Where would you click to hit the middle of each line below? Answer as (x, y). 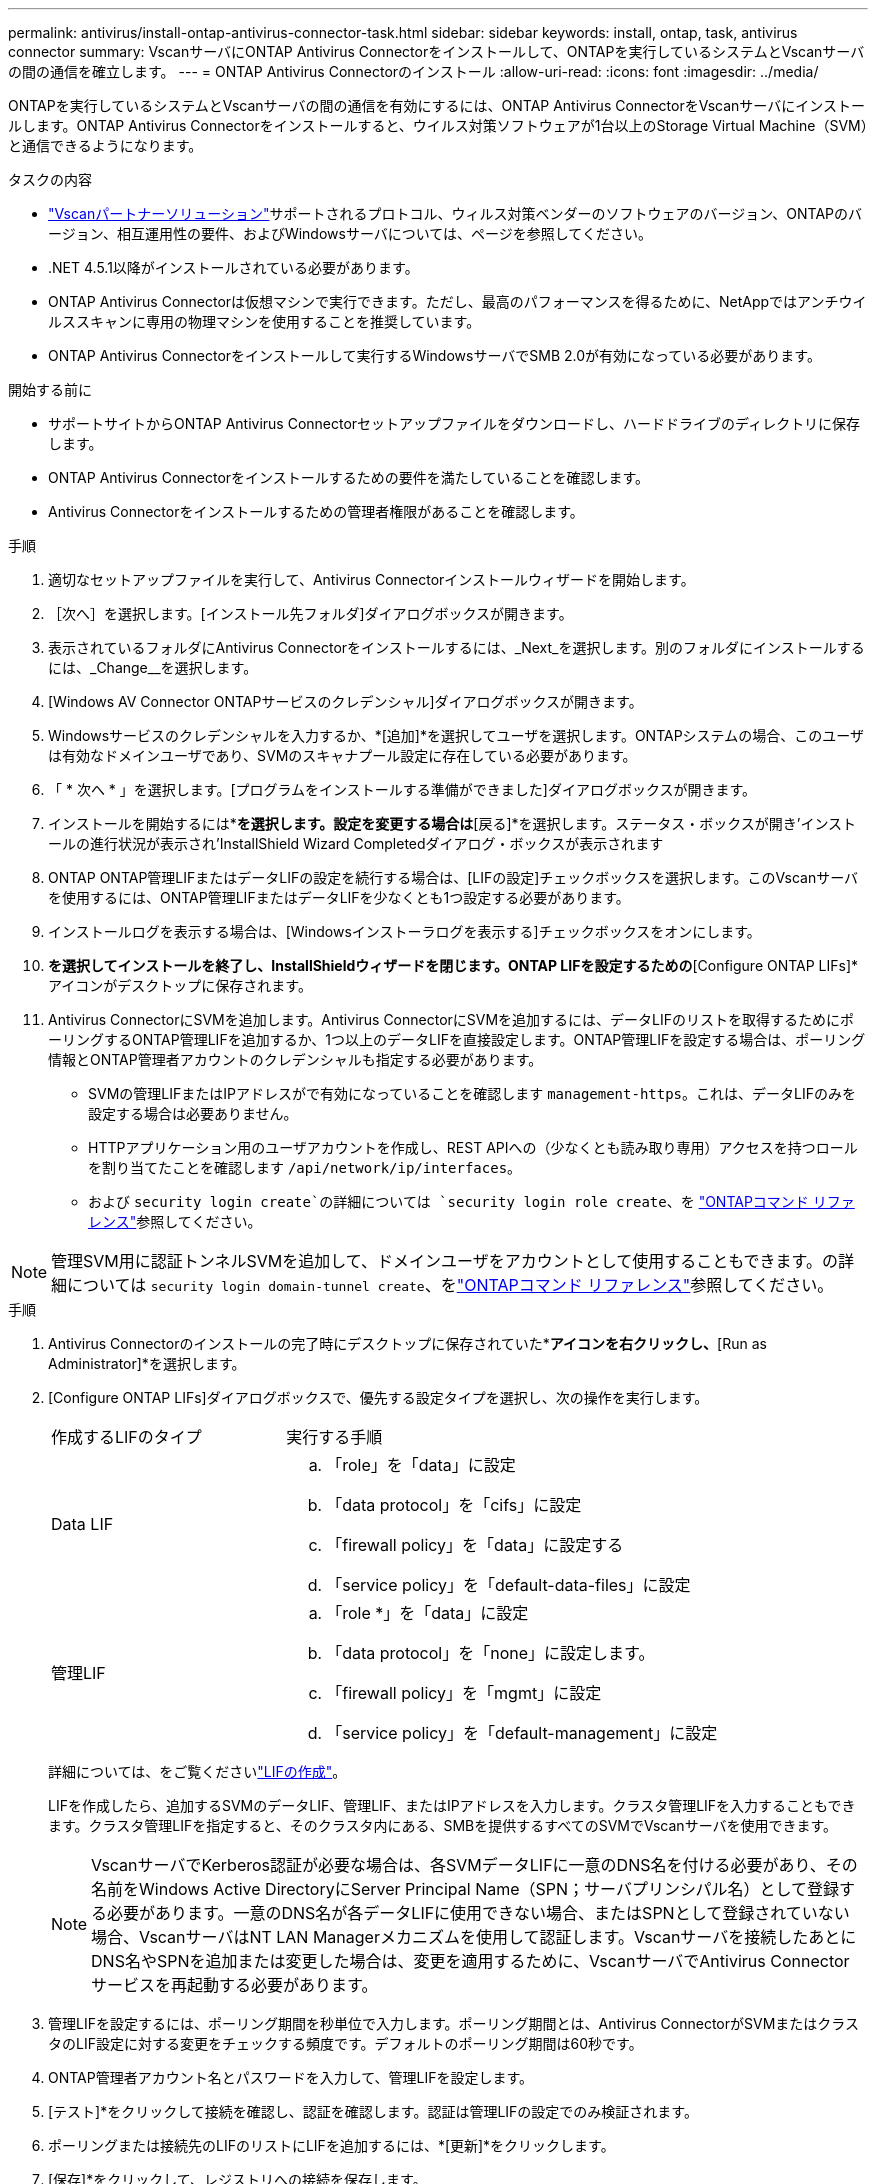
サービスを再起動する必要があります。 (234, 1985)
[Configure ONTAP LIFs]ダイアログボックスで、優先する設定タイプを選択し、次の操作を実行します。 (378, 1397)
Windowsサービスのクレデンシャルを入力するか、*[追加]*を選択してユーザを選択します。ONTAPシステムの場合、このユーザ (456, 735)
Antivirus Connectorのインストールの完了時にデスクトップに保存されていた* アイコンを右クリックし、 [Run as (407, 1343)
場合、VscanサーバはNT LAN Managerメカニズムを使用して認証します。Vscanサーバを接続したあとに (474, 1937)
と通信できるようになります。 (105, 145)
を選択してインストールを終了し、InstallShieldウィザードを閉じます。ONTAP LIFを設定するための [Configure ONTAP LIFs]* (453, 965)
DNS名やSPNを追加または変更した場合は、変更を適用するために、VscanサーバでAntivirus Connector (470, 1961)
